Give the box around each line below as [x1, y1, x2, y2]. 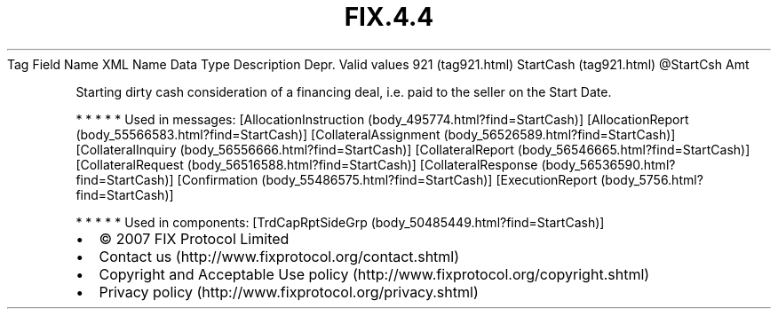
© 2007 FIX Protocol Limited [99, 229, 290, 248]
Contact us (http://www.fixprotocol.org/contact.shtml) [99, 247, 460, 265]
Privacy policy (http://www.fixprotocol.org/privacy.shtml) [99, 282, 479, 301]
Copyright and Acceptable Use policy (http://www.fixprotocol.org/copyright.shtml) [99, 265, 650, 283]
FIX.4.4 [344, 2, 434, 32]
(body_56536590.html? [541, 156, 676, 172]
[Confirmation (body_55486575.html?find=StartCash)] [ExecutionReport [177, 171, 598, 187]
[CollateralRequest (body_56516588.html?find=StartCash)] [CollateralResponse [75, 156, 538, 172]
